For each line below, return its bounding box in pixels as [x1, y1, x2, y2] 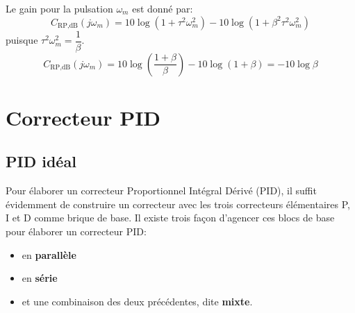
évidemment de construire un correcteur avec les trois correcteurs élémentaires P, [6, 196, 350, 211]
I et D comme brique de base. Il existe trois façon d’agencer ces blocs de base [6, 210, 335, 225]
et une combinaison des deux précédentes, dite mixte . [22, 294, 253, 308]
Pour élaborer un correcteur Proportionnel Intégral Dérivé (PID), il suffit [6, 183, 317, 198]
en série [22, 271, 58, 285]
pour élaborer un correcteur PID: [6, 224, 147, 239]
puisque [6, 33, 38, 47]
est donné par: [132, 1, 193, 15]
